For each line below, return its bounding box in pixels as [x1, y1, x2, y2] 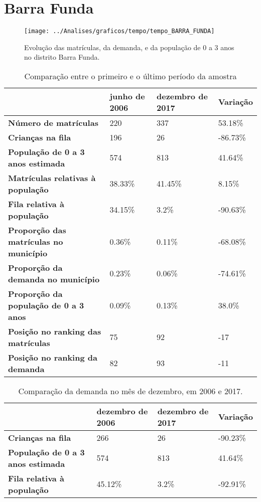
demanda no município [8, 273, 100, 285]
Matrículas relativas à [8, 172, 96, 184]
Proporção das [8, 224, 66, 236]
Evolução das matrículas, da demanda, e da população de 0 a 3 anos [24, 42, 234, 52]
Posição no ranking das [8, 325, 101, 337]
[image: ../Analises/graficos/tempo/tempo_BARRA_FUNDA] [24, 28, 215, 35]
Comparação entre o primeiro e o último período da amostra [24, 70, 237, 82]
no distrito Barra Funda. [24, 52, 100, 62]
